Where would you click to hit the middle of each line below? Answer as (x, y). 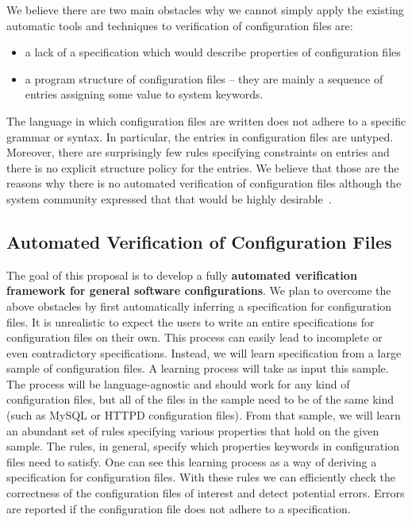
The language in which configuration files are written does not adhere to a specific (206, 120)
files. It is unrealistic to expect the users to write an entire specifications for (191, 321)
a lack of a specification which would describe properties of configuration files (213, 52)
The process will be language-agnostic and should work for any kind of (178, 383)
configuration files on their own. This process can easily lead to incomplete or (194, 337)
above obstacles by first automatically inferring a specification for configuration (199, 305)
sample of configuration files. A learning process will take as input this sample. (198, 368)
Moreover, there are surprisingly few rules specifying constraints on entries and (198, 152)
